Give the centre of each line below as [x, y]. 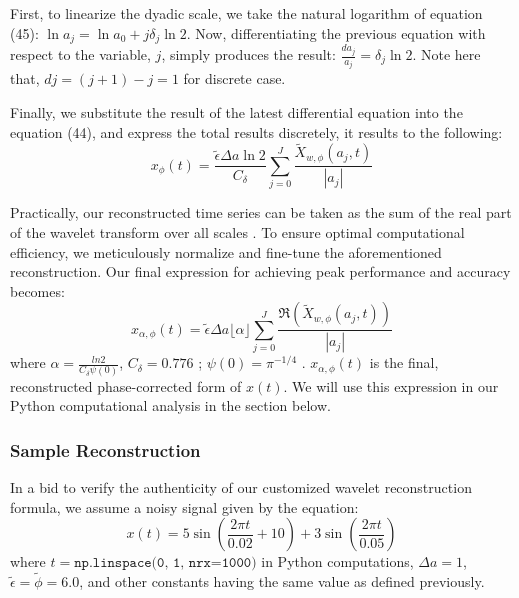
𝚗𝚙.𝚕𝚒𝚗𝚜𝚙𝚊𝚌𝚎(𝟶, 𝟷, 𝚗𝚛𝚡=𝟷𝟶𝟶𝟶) [165, 563]
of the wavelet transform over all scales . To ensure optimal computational [237, 231]
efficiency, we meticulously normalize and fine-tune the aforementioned [226, 251]
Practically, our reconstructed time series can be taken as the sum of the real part [261, 212]
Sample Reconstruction [105, 449]
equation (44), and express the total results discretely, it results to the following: [256, 131]
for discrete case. [234, 78]
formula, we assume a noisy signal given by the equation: [184, 506]
